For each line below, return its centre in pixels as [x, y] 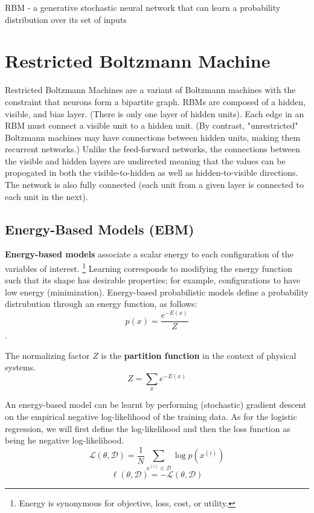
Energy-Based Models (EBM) [100, 229]
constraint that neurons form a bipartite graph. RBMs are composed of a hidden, [155, 101]
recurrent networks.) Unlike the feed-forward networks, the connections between [152, 149]
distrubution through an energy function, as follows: [101, 304]
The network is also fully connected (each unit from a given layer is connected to [154, 185]
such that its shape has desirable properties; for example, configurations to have [153, 280]
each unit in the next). [46, 196]
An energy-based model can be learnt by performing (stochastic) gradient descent [156, 405]
